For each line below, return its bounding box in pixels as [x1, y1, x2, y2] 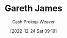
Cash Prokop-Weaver [12, 19, 55, 25]
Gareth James [4, 3, 63, 14]
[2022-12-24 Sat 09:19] [10, 28, 57, 34]
